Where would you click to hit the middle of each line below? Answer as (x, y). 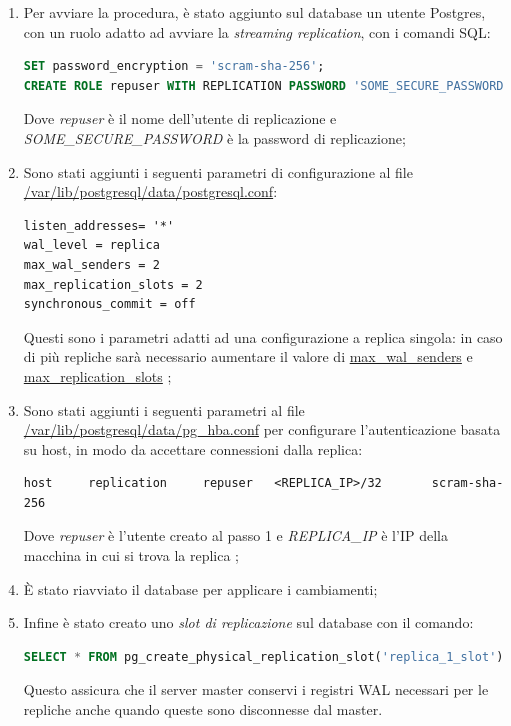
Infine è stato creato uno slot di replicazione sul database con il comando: (248, 622)
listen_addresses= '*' (99, 225)
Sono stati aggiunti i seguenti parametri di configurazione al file (218, 171)
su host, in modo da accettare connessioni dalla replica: (193, 448)
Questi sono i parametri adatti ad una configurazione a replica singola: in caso (263, 336)
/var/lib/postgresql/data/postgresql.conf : (150, 191)
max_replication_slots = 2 (113, 284)
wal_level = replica (91, 245)
